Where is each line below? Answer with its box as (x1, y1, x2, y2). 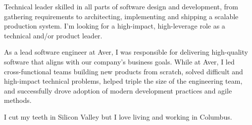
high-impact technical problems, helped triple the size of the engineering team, (4, 76, 243, 86)
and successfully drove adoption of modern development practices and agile (4, 85, 232, 95)
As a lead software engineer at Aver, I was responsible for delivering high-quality (4, 47, 248, 57)
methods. (4, 95, 32, 105)
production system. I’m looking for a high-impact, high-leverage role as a (4, 21, 225, 31)
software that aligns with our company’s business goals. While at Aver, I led (4, 56, 235, 66)
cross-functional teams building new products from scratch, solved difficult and (4, 66, 243, 76)
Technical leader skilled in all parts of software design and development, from (4, 1, 238, 11)
